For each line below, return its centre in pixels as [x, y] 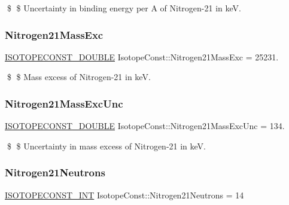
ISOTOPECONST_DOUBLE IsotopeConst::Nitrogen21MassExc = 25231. [142, 56]
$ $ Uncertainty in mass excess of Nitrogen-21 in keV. [107, 146]
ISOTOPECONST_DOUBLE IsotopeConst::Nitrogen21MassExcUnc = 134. [145, 126]
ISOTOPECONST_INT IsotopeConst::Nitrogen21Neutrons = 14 [124, 195]
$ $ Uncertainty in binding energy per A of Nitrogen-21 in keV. [124, 8]
